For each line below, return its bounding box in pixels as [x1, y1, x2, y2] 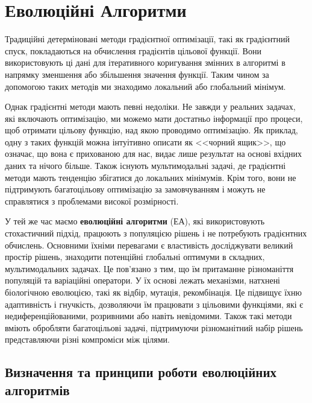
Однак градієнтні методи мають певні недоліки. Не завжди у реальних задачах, [5, 100, 296, 113]
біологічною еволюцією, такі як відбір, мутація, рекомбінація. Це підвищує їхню [5, 286, 302, 298]
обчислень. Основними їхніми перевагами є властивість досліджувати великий [5, 238, 293, 251]
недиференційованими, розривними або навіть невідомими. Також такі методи [5, 309, 292, 322]
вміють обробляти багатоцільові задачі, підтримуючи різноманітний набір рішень [5, 321, 303, 334]
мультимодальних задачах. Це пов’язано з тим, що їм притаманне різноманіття [5, 262, 294, 274]
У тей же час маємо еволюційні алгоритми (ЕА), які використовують [5, 215, 265, 227]
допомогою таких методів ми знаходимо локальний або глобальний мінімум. [5, 80, 286, 92]
